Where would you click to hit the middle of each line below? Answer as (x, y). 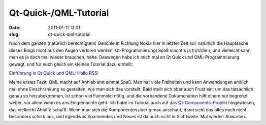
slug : (14, 34)
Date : (15, 28)
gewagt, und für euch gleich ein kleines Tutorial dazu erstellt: (71, 64)
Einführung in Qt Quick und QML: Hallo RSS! (54, 73)
